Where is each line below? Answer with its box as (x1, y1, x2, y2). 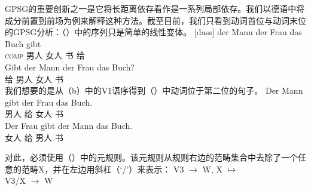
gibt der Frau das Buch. (5, 95, 93, 108)
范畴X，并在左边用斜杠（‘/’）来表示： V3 (21, 162, 184, 175)
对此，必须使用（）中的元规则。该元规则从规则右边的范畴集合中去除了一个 (5, 151, 298, 164)
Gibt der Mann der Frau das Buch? (5, 60, 135, 73)
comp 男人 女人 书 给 (5, 49, 85, 61)
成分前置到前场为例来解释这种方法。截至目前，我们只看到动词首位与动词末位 (5, 14, 306, 26)
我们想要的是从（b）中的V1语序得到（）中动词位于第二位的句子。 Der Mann (5, 84, 303, 97)
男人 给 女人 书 (5, 107, 63, 120)
